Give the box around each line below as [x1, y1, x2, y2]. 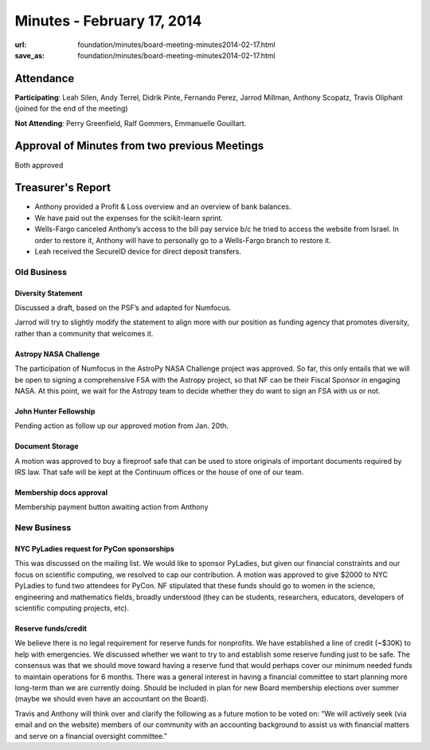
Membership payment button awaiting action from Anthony [14, 502, 209, 512]
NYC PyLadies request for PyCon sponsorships [14, 544, 174, 554]
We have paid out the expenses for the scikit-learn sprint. [34, 213, 223, 222]
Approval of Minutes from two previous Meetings [14, 139, 264, 153]
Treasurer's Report [14, 181, 111, 194]
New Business [14, 522, 72, 533]
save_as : [14, 50, 45, 60]
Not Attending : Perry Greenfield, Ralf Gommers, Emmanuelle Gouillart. [14, 118, 247, 128]
